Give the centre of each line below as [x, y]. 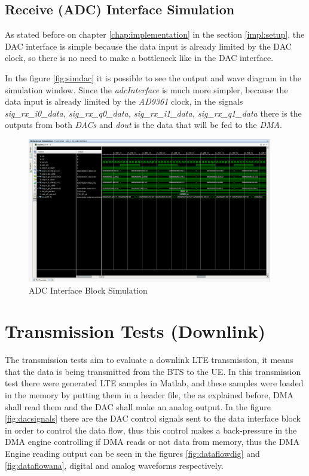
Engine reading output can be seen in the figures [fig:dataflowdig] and [132, 453]
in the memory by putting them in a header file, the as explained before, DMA [149, 395]
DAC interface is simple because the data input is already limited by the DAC [148, 46]
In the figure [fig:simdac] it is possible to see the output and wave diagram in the [153, 77]
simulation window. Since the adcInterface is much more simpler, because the [146, 89]
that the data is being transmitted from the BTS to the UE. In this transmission [153, 371]
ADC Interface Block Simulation [88, 290]
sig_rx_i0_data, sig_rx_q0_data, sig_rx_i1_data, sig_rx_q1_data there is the [153, 113]
